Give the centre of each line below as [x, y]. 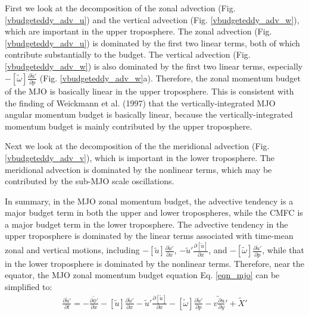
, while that [283, 250]
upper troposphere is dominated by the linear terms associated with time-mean [149, 236]
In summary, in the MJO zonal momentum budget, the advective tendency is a [149, 201]
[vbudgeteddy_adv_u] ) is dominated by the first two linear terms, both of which [152, 42]
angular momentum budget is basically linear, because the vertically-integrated [149, 114]
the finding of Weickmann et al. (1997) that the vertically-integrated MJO [140, 103]
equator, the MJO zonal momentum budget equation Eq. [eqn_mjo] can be [142, 275]
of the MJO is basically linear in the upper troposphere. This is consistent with [149, 91]
